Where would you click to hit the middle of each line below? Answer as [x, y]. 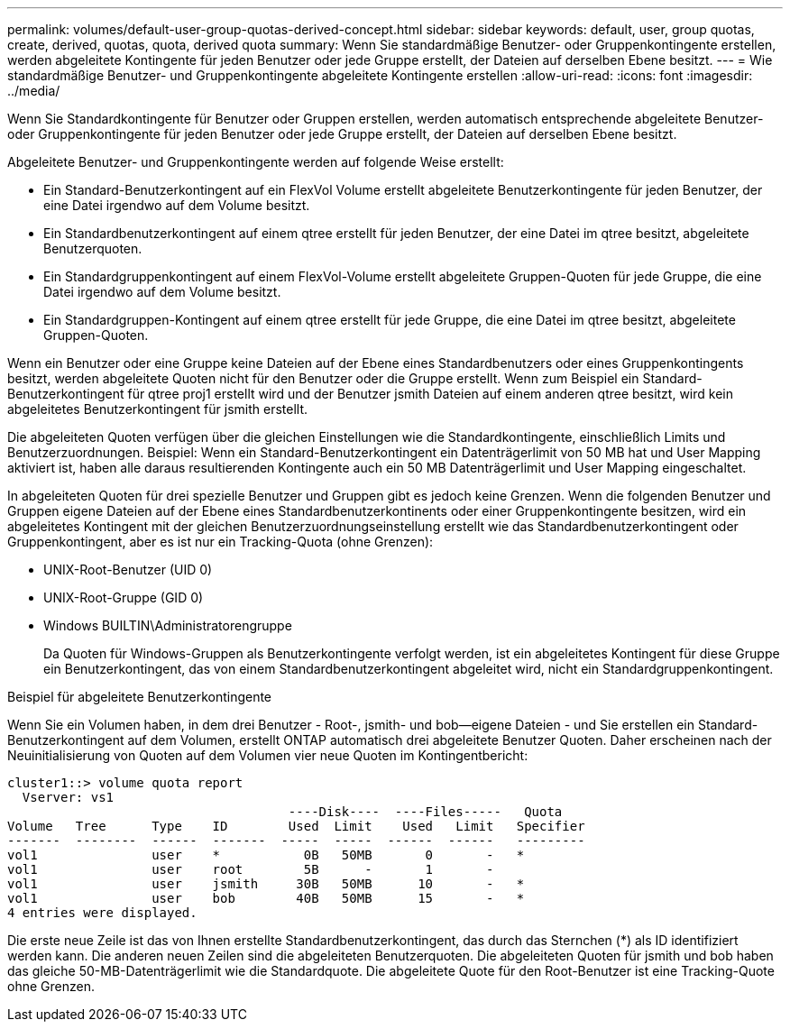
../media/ [34, 91]
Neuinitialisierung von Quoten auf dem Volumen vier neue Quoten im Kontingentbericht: [268, 755]
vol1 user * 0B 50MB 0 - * [266, 855]
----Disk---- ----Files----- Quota [425, 812]
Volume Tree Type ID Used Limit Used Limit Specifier [296, 826]
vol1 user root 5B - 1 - [251, 869]
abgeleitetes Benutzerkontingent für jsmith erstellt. [158, 409]
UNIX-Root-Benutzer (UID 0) [128, 570]
